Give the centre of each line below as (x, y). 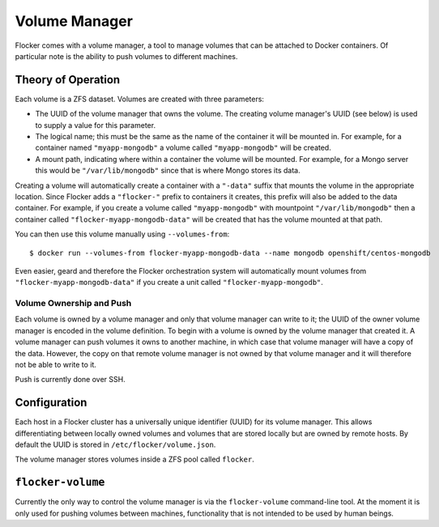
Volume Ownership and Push (73, 304)
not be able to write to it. (56, 365)
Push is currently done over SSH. (70, 380)
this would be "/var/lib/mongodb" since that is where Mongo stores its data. (168, 171)
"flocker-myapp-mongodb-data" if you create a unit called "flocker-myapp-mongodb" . (169, 283)
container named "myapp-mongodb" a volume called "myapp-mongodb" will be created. (183, 148)
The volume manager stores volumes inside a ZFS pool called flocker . (134, 459)
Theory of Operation (68, 80)
